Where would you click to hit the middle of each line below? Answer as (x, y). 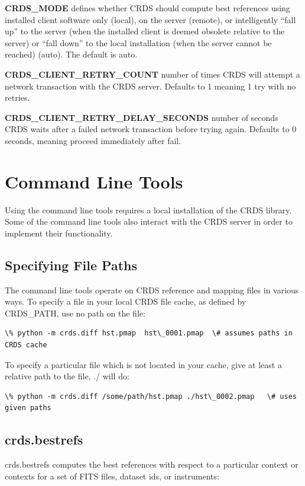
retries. (17, 97)
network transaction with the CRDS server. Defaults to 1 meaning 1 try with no (150, 86)
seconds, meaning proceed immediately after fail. (93, 140)
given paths (28, 408)
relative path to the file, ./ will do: (67, 376)
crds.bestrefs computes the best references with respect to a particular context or (152, 464)
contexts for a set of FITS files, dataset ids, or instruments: (112, 476)
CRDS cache (26, 345)
